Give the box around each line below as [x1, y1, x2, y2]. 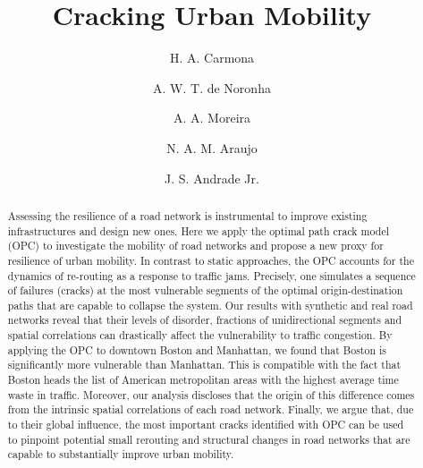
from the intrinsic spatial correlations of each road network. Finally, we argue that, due [7, 402, 414, 417]
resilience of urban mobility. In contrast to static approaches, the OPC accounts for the [7, 252, 414, 268]
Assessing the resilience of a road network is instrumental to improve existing [7, 208, 368, 223]
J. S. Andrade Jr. [165, 168, 259, 187]
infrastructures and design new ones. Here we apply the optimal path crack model [7, 223, 389, 238]
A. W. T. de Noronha [153, 78, 271, 97]
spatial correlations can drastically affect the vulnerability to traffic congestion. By [7, 328, 393, 343]
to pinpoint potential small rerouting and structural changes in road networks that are [7, 431, 410, 447]
